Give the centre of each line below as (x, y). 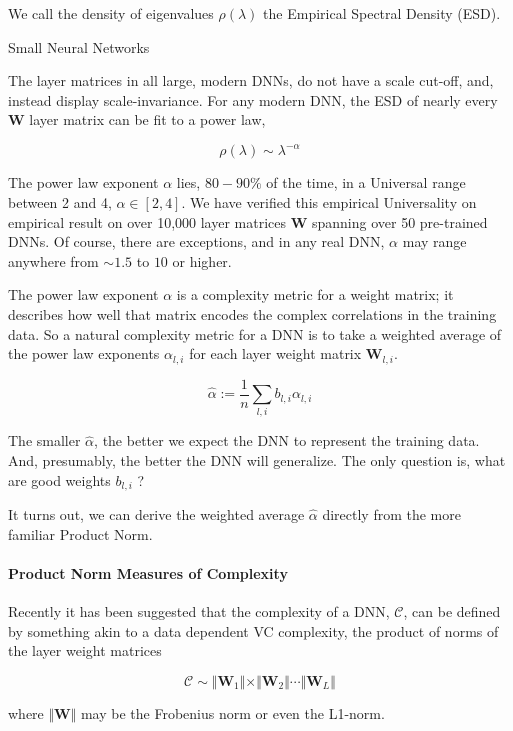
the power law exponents (84, 353)
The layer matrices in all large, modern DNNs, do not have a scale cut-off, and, (251, 80)
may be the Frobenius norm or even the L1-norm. (232, 712)
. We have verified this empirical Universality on (329, 202)
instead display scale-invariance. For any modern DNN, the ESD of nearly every (253, 99)
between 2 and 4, (60, 202)
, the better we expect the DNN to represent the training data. (287, 440)
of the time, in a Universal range (366, 182)
